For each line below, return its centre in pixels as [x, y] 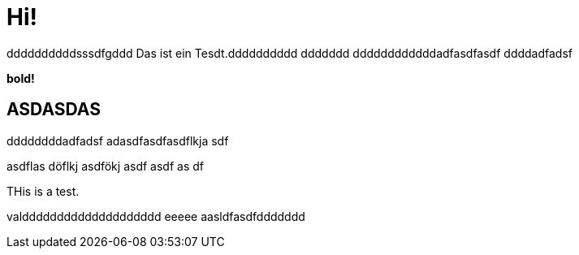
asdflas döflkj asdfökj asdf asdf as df [105, 166]
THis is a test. [43, 191]
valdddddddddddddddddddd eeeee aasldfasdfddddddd [156, 216]
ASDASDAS [54, 110]
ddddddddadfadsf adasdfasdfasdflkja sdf [118, 140]
